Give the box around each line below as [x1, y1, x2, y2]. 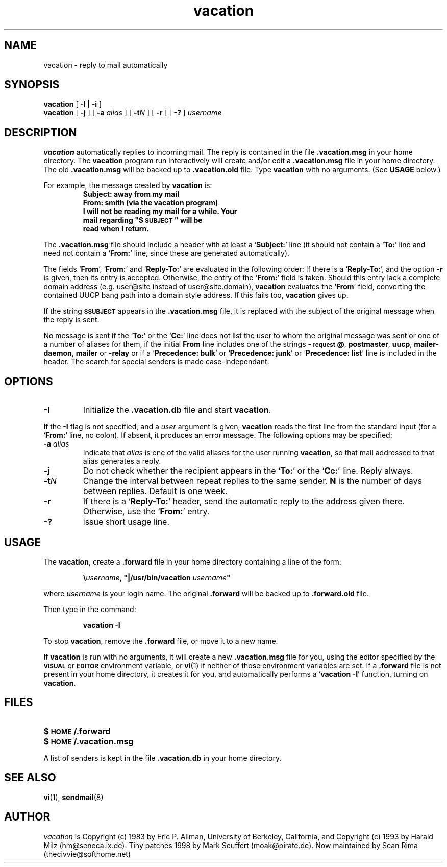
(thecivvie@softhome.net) [43, 849, 131, 858]
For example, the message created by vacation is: [43, 181, 212, 190]
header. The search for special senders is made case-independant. [43, 357, 269, 366]
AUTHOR [4, 810, 51, 824]
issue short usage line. [83, 517, 170, 527]
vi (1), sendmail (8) [43, 792, 104, 802]
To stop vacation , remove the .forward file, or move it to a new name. [43, 636, 278, 645]
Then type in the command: [43, 604, 136, 614]
